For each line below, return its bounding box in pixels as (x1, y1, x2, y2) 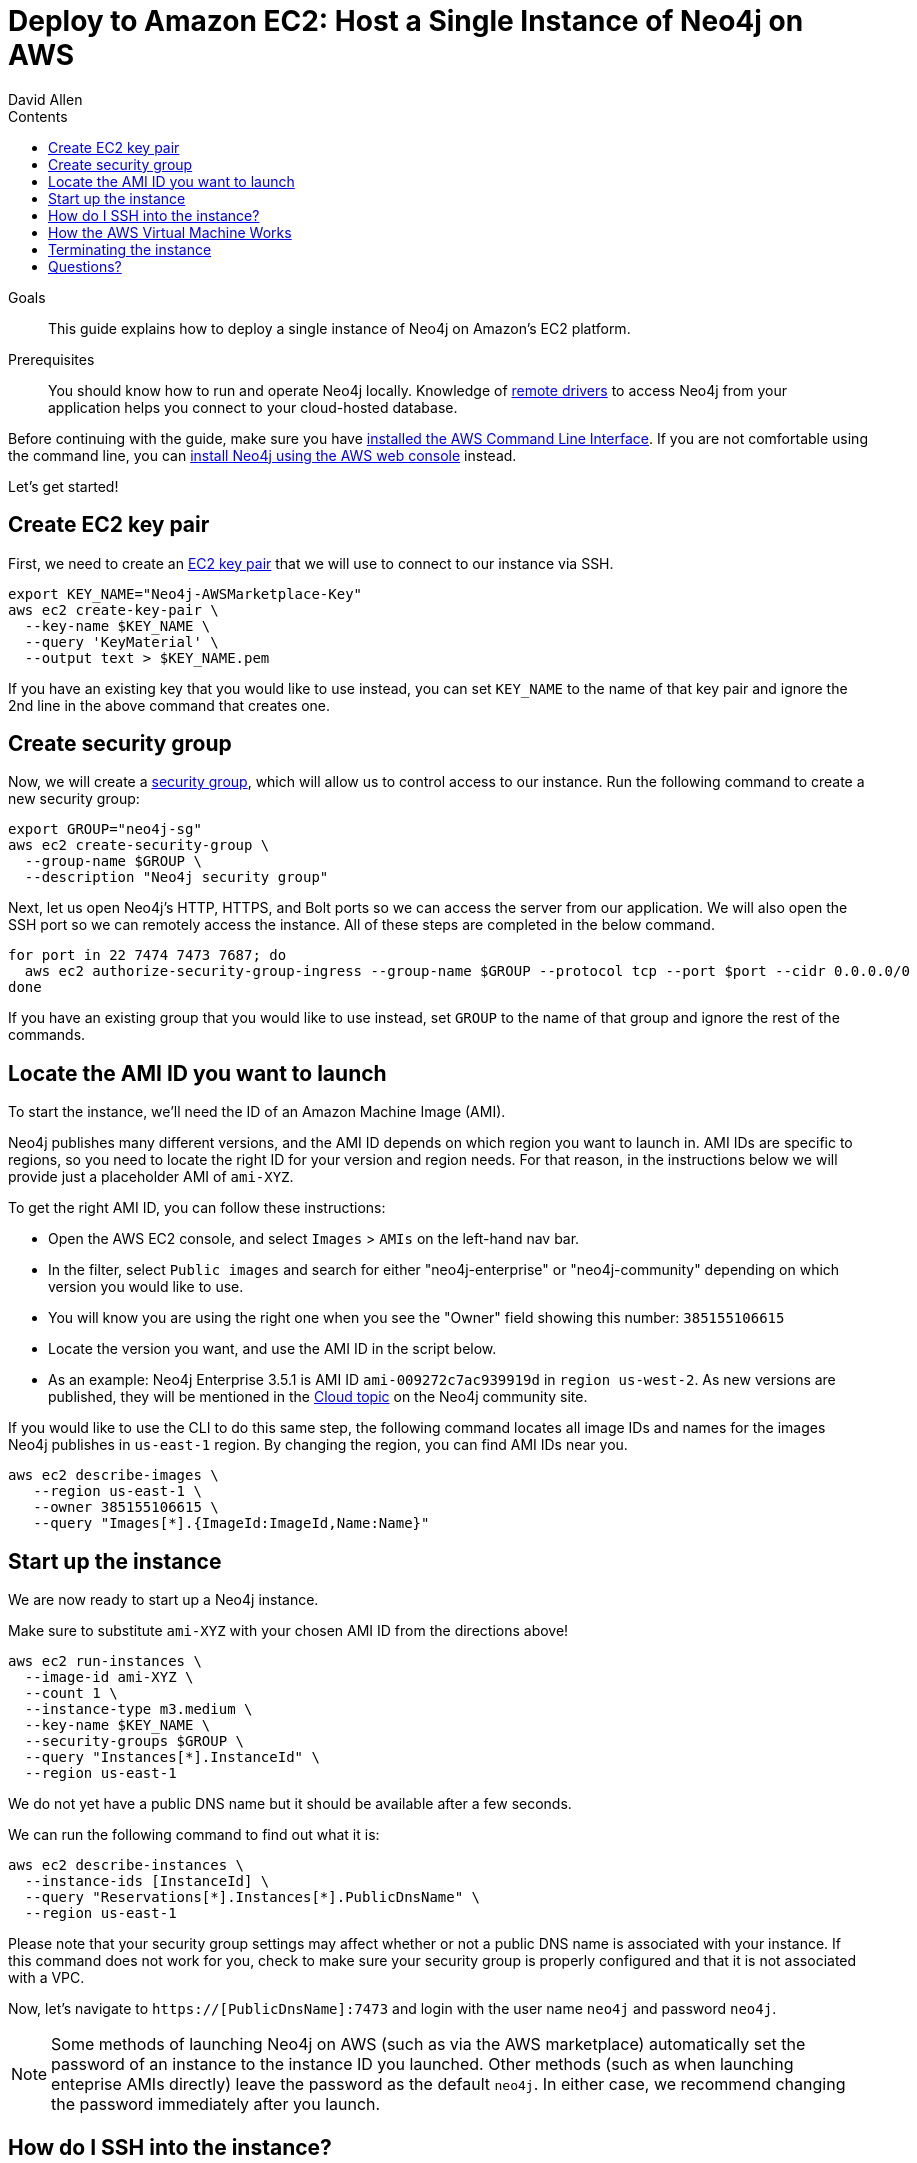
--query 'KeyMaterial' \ (24, 633, 219, 650)
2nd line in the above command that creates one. (8, 696, 331, 714)
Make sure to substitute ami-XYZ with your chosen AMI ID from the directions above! (8, 1622, 569, 1640)
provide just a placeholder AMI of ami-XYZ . (8, 1168, 294, 1186)
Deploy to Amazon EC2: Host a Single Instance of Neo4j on (8, 4, 804, 38)
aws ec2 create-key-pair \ (8, 601, 219, 618)
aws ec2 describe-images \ (8, 1467, 219, 1484)
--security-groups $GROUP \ (24, 1733, 245, 1750)
